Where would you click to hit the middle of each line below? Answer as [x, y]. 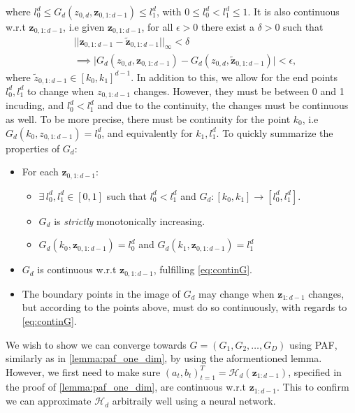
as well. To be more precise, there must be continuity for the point [148, 119]
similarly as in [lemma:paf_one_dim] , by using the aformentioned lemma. [164, 358]
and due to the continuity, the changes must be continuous [223, 105]
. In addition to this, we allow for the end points [234, 77]
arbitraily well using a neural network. [194, 401]
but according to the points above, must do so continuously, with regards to [184, 307]
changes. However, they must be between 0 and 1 [239, 90]
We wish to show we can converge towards [96, 344]
